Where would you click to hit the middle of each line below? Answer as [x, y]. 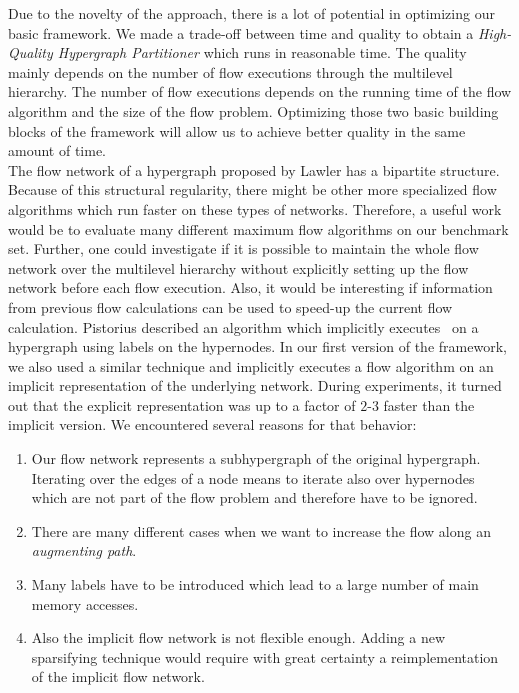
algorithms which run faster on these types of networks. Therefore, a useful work [255, 208]
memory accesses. [85, 603]
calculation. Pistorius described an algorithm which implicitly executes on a [243, 326]
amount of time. [57, 150]
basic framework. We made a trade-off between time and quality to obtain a [241, 32]
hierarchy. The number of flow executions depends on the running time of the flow [260, 91]
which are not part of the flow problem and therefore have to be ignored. [254, 497]
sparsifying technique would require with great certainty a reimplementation [265, 656]
